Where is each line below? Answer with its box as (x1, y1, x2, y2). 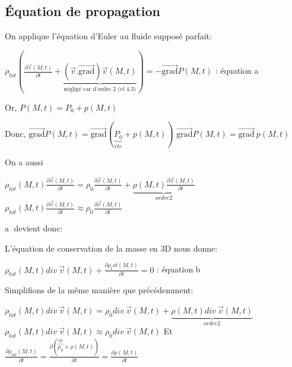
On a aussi (5, 156, 43, 168)
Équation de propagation (5, 2, 160, 20)
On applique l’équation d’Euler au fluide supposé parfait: (5, 30, 212, 42)
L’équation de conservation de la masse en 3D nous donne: (5, 241, 218, 254)
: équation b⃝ (157, 263, 203, 275)
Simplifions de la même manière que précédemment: (5, 284, 193, 296)
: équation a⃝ (215, 64, 261, 77)
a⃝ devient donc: (5, 222, 63, 234)
